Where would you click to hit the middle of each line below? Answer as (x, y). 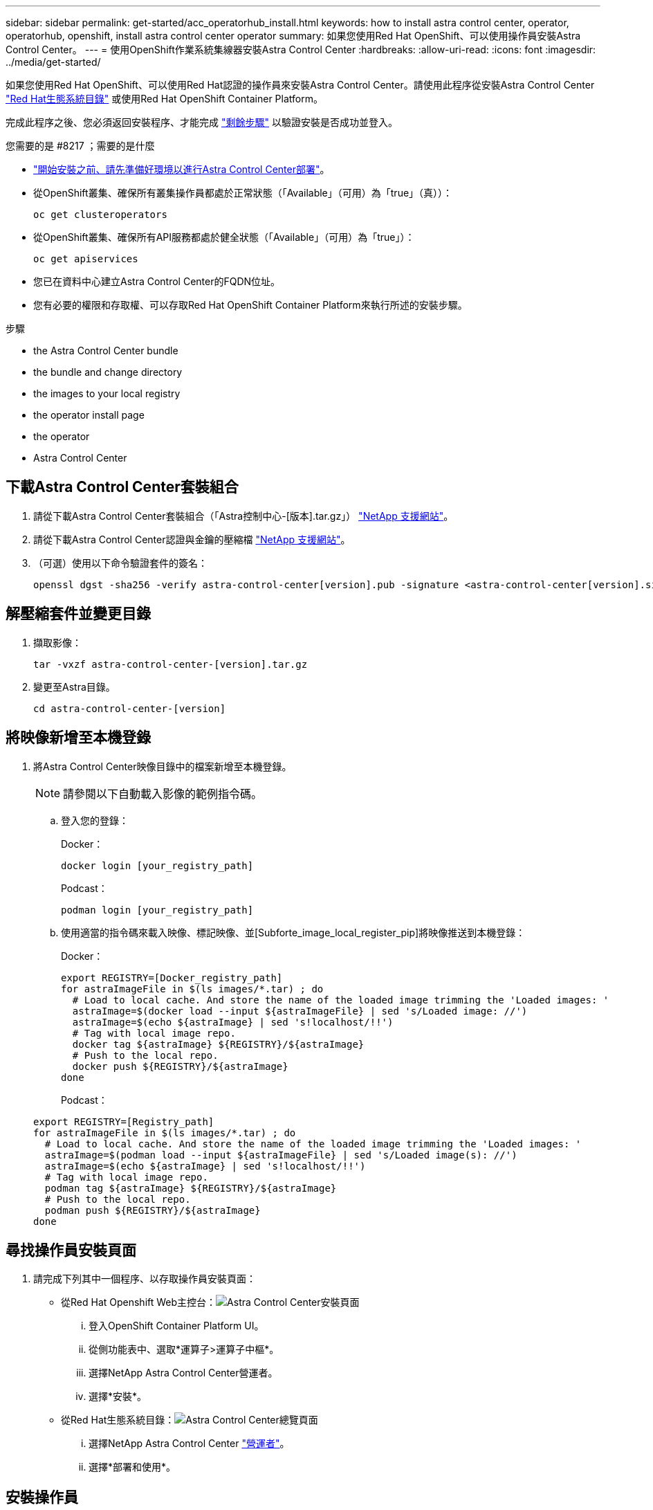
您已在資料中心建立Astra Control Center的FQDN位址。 (157, 281)
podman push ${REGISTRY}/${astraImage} (153, 1210)
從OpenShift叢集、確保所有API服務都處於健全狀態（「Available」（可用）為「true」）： (224, 237)
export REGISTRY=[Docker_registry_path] (172, 977)
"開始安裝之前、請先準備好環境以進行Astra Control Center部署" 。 (182, 169)
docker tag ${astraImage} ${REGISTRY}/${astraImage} (218, 1044)
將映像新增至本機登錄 (78, 738)
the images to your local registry (107, 393)
